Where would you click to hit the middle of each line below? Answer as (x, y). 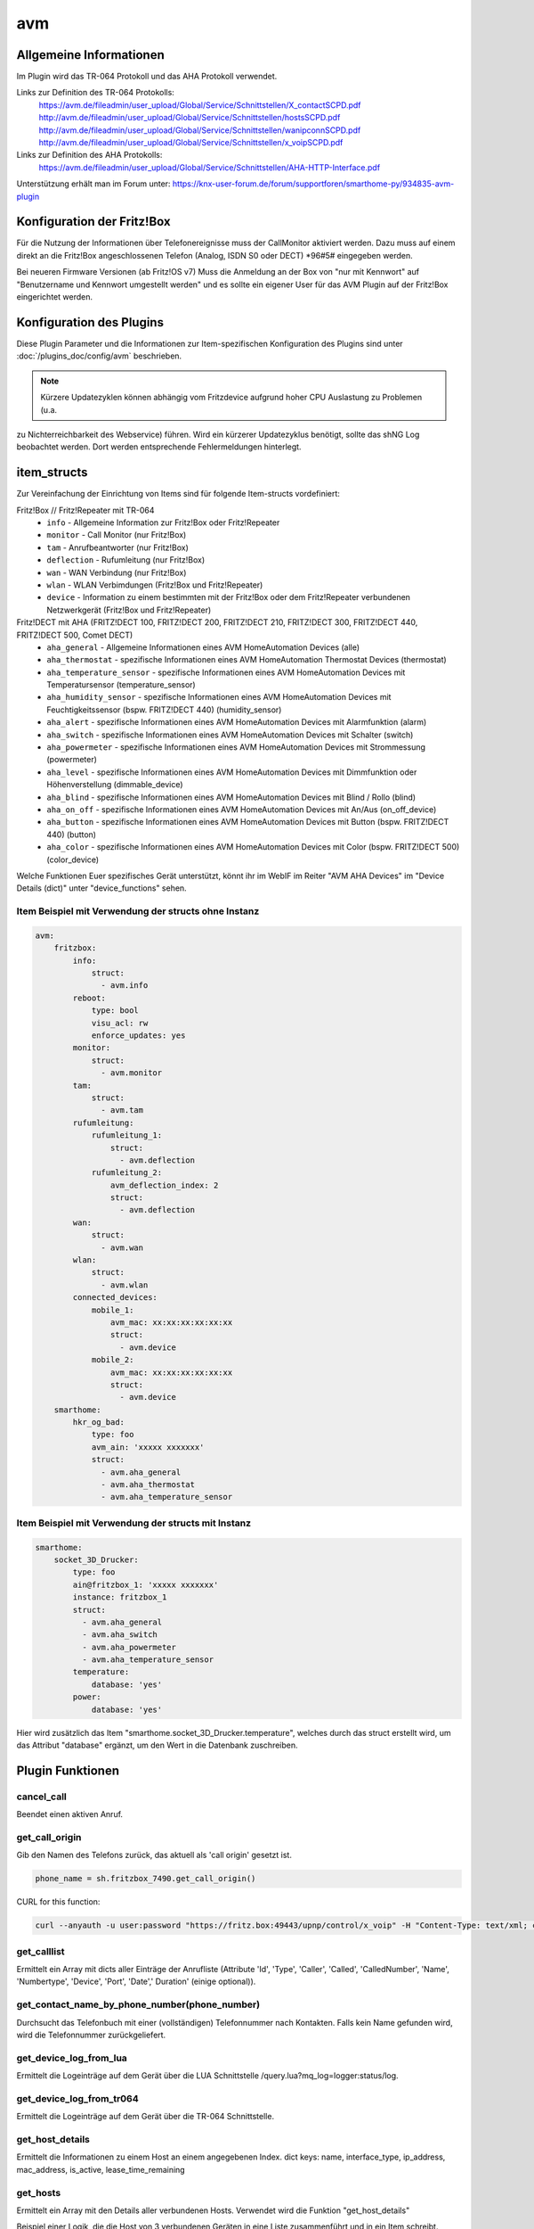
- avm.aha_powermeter (129, 1647)
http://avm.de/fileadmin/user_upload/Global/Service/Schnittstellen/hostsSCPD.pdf (190, 118)
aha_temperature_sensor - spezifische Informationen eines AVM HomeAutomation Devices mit (226, 672)
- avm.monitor (132, 1073)
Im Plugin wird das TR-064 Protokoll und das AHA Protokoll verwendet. (147, 77)
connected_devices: (115, 1298)
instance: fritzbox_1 (120, 1597)
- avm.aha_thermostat (148, 1485)
